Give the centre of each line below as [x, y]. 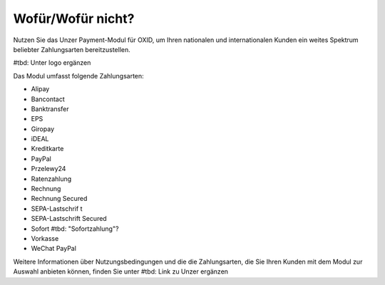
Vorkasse [45, 238]
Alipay [40, 89]
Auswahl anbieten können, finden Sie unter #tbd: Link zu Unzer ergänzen [120, 271]
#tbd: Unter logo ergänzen [52, 63]
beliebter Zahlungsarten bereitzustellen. [72, 49]
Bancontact [48, 99]
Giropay [43, 129]
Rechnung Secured [59, 199]
